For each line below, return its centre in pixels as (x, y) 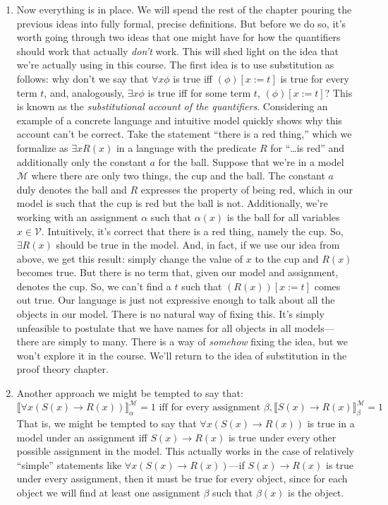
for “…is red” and (308, 147)
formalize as (42, 147)
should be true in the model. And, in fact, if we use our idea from (198, 245)
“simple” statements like (69, 464)
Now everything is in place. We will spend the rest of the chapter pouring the (184, 9)
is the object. (316, 492)
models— (314, 327)
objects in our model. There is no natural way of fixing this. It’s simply (170, 314)
